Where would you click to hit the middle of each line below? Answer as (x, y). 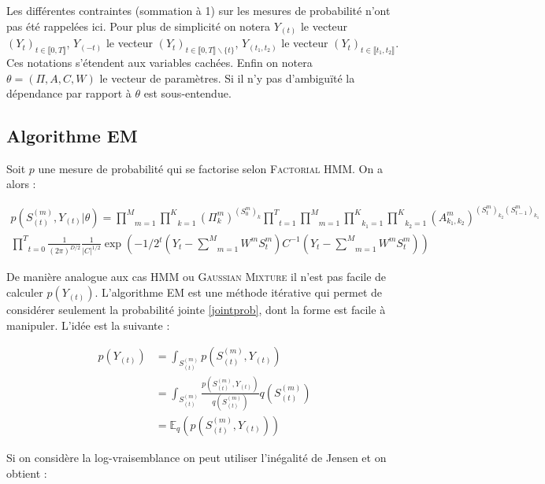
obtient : (27, 473)
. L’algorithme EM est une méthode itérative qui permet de (239, 292)
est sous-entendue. (187, 93)
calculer (25, 292)
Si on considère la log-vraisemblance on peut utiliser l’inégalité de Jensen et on (196, 457)
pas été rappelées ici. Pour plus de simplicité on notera (139, 26)
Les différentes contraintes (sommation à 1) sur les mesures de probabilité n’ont (198, 10)
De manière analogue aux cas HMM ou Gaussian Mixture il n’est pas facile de (196, 277)
